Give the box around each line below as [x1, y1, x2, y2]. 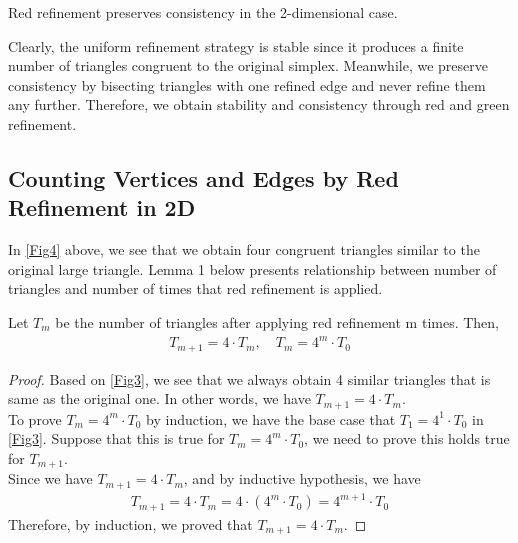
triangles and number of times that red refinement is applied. [8, 278, 383, 299]
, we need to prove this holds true [304, 428, 510, 449]
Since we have [8, 468, 93, 489]
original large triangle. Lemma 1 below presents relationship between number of [8, 258, 497, 279]
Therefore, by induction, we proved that [8, 513, 253, 534]
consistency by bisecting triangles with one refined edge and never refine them [8, 74, 486, 95]
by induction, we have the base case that [146, 408, 396, 429]
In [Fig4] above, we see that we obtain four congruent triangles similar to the [8, 239, 480, 260]
